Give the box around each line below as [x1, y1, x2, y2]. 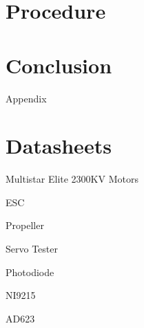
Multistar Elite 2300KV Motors [6, 172, 138, 186]
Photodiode [6, 264, 54, 279]
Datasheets [6, 131, 112, 160]
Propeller [6, 218, 44, 233]
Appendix [6, 91, 47, 105]
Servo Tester [6, 242, 58, 255]
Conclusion [6, 51, 112, 79]
